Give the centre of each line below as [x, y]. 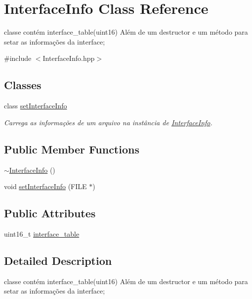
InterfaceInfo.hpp [69, 58]
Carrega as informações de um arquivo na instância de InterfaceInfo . [108, 122]
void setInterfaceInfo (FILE [45, 186]
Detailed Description [58, 260]
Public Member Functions [72, 149]
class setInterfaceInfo [36, 106]
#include [18, 58]
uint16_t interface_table [42, 233]
